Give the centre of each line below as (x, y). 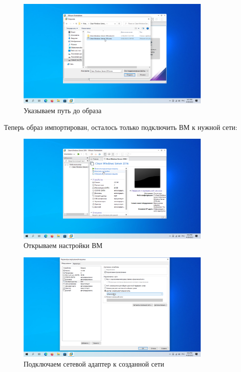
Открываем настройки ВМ (63, 245)
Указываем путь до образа (63, 110)
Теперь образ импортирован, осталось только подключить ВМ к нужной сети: (121, 127)
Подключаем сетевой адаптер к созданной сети (94, 363)
